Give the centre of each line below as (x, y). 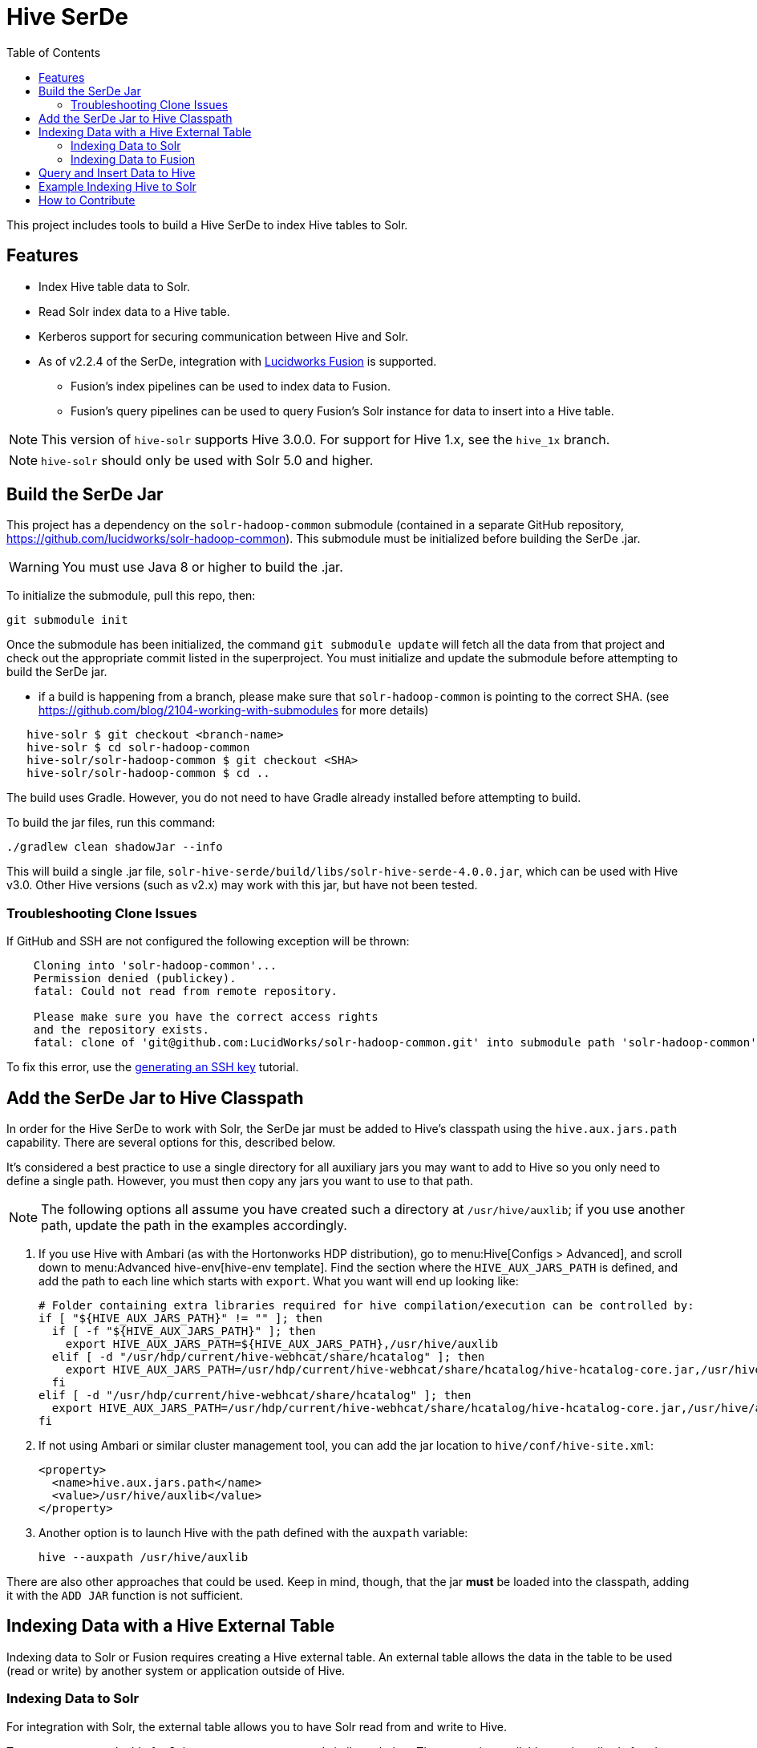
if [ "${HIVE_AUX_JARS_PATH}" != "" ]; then (181, 1319)
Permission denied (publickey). (135, 979)
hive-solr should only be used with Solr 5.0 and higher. (207, 460)
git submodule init (67, 620)
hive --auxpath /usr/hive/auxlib (144, 1558)
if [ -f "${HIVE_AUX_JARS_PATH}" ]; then (184, 1331)
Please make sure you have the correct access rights (206, 1017)
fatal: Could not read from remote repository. (186, 991)
